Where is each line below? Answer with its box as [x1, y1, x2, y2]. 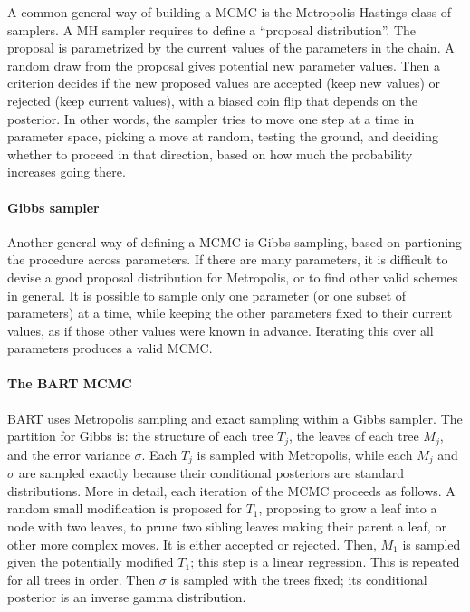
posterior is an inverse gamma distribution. [7, 588, 246, 607]
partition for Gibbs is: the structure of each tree [7, 426, 273, 445]
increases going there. [7, 162, 126, 181]
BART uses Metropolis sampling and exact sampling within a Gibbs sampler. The [7, 408, 463, 427]
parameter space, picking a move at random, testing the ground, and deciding [7, 127, 438, 146]
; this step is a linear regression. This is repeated [190, 552, 460, 571]
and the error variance [7, 445, 130, 464]
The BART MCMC [7, 374, 132, 393]
